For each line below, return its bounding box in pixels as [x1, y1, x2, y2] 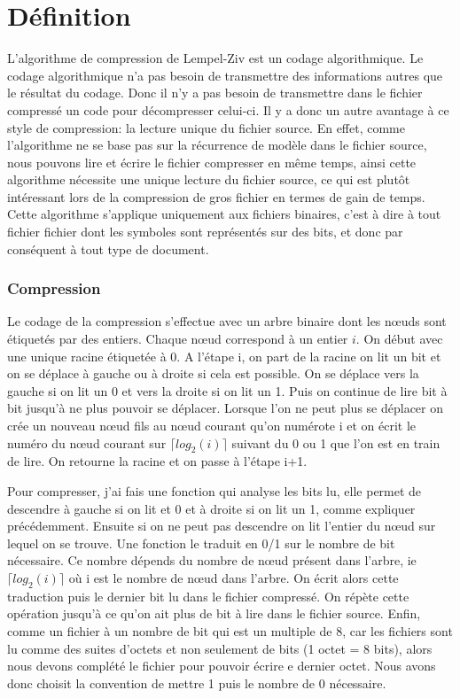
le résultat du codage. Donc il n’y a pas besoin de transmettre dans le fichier [7, 83, 423, 102]
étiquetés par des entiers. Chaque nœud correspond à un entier [7, 330, 348, 348]
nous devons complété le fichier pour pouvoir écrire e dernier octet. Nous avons [7, 656, 436, 675]
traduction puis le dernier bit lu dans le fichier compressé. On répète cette [7, 586, 409, 605]
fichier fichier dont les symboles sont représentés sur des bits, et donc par [7, 222, 403, 241]
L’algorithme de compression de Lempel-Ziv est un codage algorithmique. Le [7, 49, 424, 67]
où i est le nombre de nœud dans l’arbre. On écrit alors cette [68, 568, 399, 586]
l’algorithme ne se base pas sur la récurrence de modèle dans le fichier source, [7, 136, 427, 154]
